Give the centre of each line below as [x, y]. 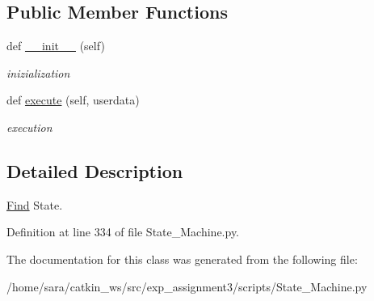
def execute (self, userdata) [73, 100]
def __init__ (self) [56, 46]
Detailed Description [95, 170]
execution [29, 127]
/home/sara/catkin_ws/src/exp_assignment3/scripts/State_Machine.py [187, 286]
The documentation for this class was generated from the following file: [182, 259]
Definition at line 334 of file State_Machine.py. [123, 232]
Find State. [35, 204]
